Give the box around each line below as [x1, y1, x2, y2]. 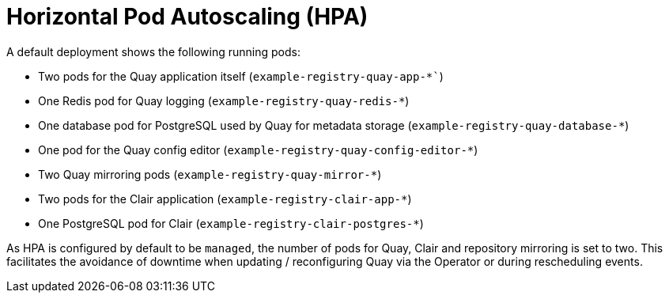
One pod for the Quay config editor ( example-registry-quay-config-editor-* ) [38, 142, 478, 157]
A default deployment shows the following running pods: [6, 44, 300, 59]
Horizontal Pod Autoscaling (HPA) [6, 3, 369, 30]
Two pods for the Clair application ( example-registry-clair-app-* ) [38, 191, 412, 206]
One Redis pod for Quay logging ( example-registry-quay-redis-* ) [38, 93, 410, 108]
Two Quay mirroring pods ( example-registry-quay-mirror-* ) [38, 167, 382, 181]
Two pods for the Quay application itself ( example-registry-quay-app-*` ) [38, 69, 444, 83]
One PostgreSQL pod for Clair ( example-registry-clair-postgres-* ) [38, 216, 424, 230]
